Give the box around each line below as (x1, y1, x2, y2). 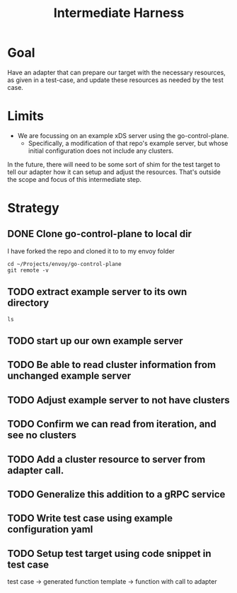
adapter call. (7, 464, 64, 476)
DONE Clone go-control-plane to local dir (7, 228, 192, 240)
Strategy (7, 200, 60, 217)
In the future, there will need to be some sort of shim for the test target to (7, 160, 221, 168)
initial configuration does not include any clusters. (28, 146, 174, 155)
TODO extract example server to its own (7, 286, 187, 298)
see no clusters (7, 430, 76, 442)
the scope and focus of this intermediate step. (7, 175, 142, 183)
